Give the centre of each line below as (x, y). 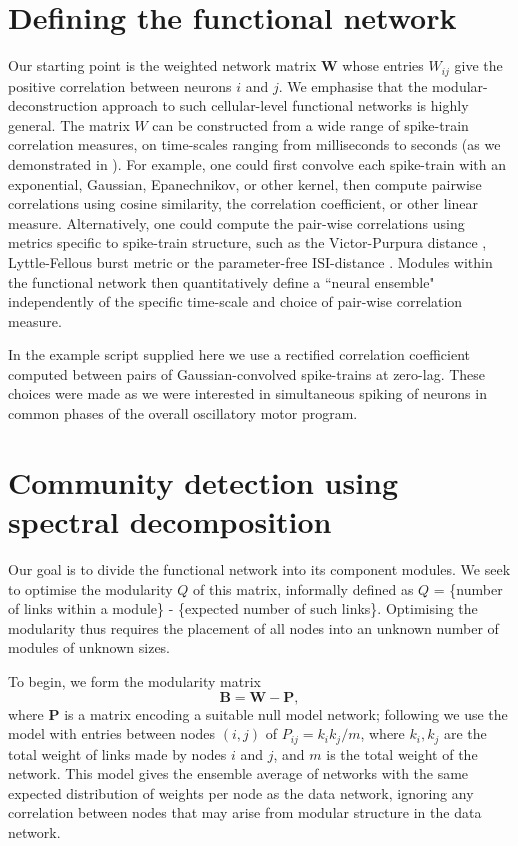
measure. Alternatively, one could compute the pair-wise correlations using (236, 222)
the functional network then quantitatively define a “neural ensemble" (221, 281)
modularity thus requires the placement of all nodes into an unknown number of (253, 627)
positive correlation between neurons (120, 85)
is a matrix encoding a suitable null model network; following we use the (286, 713)
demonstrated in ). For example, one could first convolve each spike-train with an (257, 163)
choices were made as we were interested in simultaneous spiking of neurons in (247, 393)
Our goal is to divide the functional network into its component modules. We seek (259, 568)
